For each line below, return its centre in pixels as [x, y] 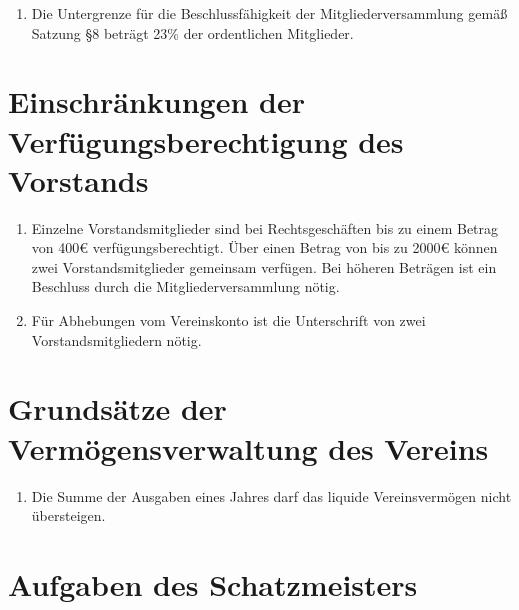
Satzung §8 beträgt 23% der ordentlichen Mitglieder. [192, 32]
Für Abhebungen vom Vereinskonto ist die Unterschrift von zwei [228, 320]
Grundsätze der [117, 408]
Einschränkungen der [156, 101]
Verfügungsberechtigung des [206, 140]
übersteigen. [68, 515]
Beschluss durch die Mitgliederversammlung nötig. [185, 286]
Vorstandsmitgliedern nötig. [116, 339]
